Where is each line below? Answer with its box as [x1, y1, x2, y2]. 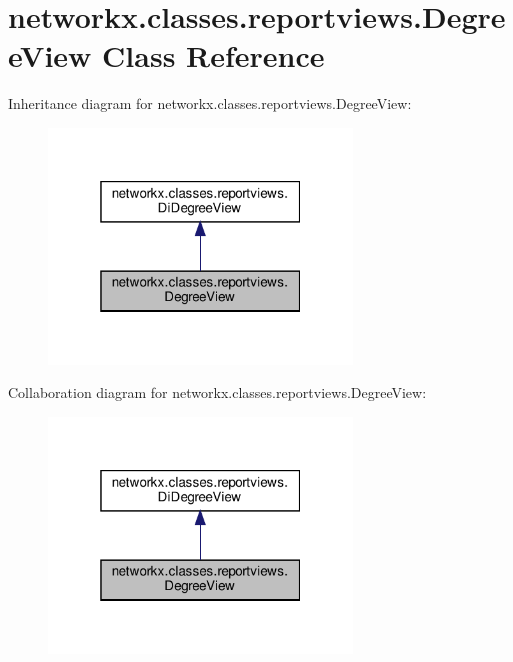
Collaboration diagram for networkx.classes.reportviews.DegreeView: [8, 382, 427, 403]
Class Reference [102, 35, 325, 76]
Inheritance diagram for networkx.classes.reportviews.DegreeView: [8, 93, 412, 114]
